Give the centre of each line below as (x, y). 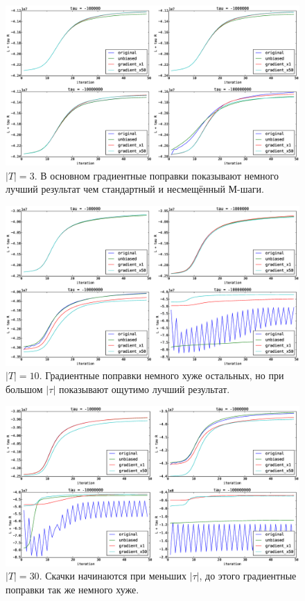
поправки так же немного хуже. (72, 589)
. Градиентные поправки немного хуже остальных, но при (162, 375)
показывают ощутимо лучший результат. (144, 389)
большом (24, 389)
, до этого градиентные (248, 576)
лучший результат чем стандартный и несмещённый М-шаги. (135, 189)
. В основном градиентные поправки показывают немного (156, 175)
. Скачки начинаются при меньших (113, 576)
